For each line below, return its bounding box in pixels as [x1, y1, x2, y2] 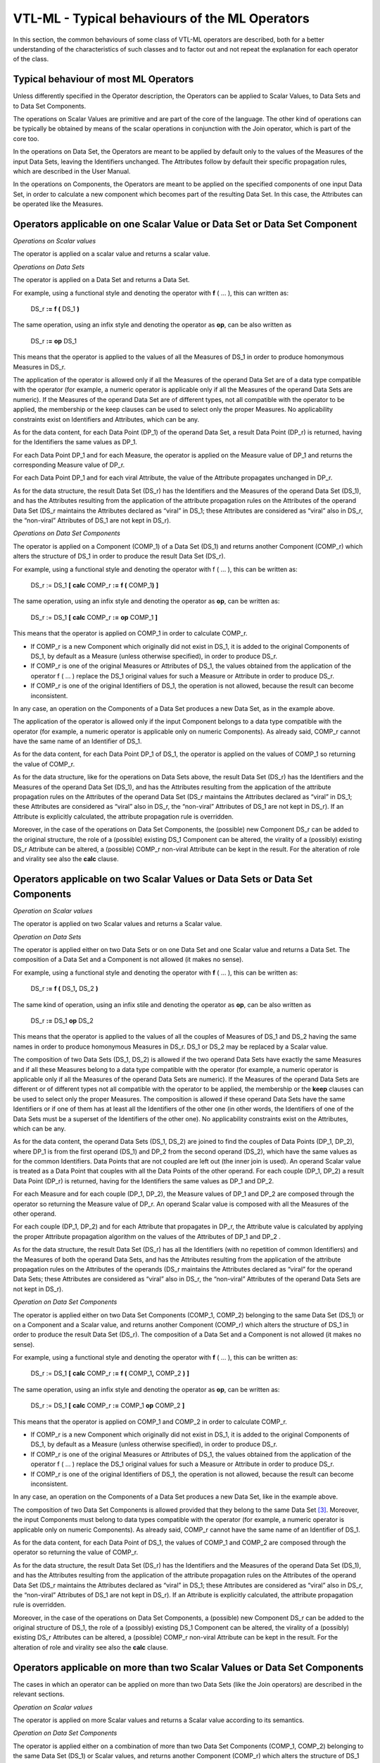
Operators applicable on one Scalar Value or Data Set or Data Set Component [13, 218, 357, 230]
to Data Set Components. [13, 102, 87, 110]
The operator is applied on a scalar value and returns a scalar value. [13, 250, 210, 258]
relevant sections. [13, 1690, 65, 1699]
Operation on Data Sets [13, 932, 82, 941]
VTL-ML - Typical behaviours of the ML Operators [13, 11, 310, 26]
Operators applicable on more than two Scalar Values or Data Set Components [13, 1661, 364, 1673]
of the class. [13, 55, 49, 63]
